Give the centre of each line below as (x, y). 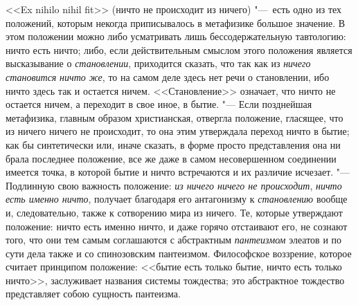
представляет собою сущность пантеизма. (93, 294)
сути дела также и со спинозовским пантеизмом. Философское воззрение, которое (179, 253)
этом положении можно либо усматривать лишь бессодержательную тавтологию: (176, 36)
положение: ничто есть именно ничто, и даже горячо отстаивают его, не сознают (177, 226)
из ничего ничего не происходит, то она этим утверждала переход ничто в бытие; (178, 131)
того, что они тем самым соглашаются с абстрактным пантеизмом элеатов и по (174, 240)
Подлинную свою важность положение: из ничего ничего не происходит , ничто (174, 185)
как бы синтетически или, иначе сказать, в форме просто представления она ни (173, 144)
